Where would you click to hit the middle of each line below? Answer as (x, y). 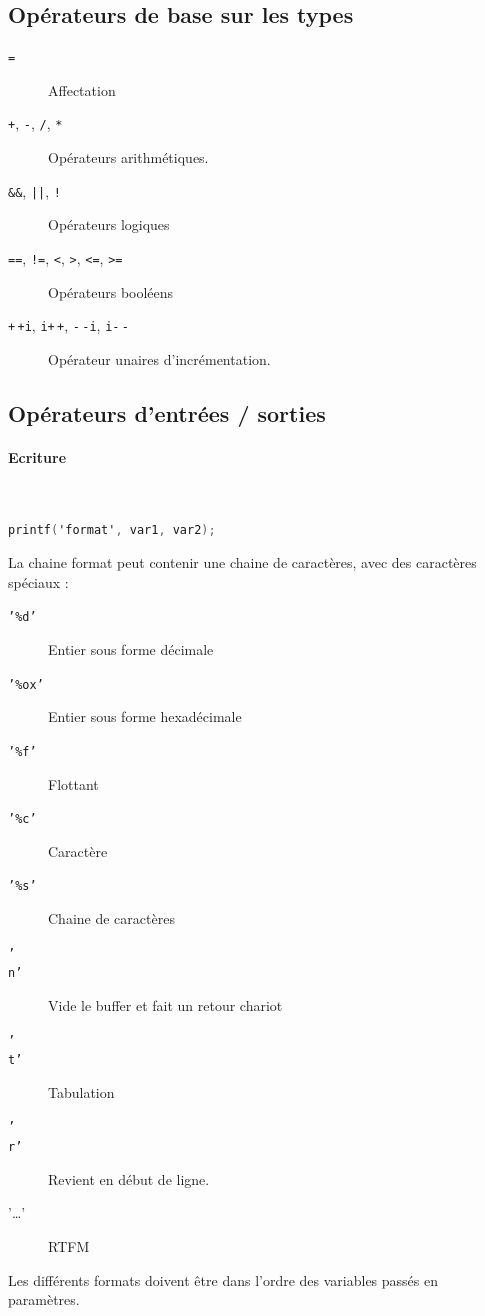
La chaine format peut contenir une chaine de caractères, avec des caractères (242, 562)
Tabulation (81, 1091)
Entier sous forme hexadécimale (145, 716)
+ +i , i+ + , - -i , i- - (68, 325)
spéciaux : (38, 581)
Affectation (82, 89)
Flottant (73, 783)
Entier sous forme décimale (131, 649)
